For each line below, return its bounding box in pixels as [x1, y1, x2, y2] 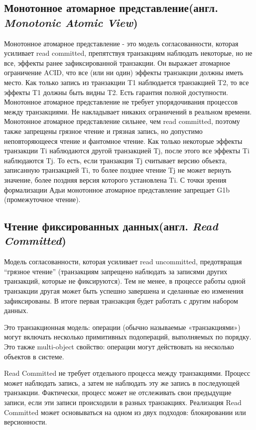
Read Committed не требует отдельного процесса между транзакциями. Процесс [4, 368, 251, 378]
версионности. [4, 417, 47, 427]
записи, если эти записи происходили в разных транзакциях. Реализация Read [4, 397, 242, 407]
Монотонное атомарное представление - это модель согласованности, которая [4, 38, 239, 48]
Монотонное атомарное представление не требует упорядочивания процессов [4, 97, 238, 107]
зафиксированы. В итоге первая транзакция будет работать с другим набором [4, 295, 238, 306]
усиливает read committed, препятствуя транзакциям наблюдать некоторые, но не [4, 48, 253, 58]
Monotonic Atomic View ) [4, 14, 138, 30]
